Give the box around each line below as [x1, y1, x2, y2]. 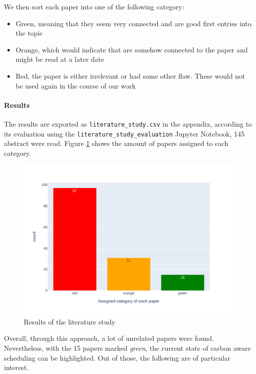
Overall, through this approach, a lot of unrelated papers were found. [4, 333, 214, 343]
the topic [15, 28, 43, 38]
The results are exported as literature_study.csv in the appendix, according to [4, 118, 252, 129]
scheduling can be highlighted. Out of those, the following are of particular [4, 352, 231, 363]
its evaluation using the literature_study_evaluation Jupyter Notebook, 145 [4, 128, 245, 139]
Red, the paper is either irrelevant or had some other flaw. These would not [15, 70, 245, 81]
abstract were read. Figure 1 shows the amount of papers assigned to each [4, 138, 229, 148]
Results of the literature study [24, 316, 115, 327]
